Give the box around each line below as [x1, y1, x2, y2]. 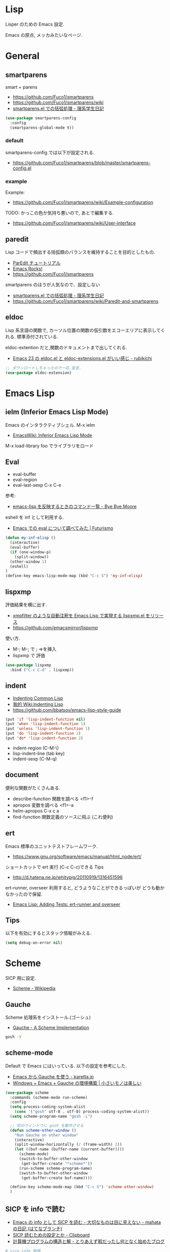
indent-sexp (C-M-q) [12, 756, 57, 762]
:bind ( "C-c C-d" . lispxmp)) [10, 667, 74, 672]
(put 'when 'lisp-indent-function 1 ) [5, 721, 86, 727]
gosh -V [5, 1034, 22, 1040]
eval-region [12, 476, 37, 483]
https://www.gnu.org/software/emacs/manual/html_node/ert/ [12, 853, 142, 859]
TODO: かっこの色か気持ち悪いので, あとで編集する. [5, 210, 114, 216]
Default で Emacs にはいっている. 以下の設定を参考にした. [5, 1063, 127, 1069]
